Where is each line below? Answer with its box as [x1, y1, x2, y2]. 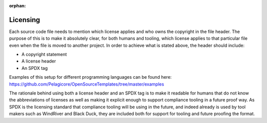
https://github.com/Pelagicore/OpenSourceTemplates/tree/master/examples [9, 81, 164, 87]
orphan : [9, 3, 26, 8]
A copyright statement [21, 52, 67, 58]
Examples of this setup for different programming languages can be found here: [9, 74, 172, 80]
